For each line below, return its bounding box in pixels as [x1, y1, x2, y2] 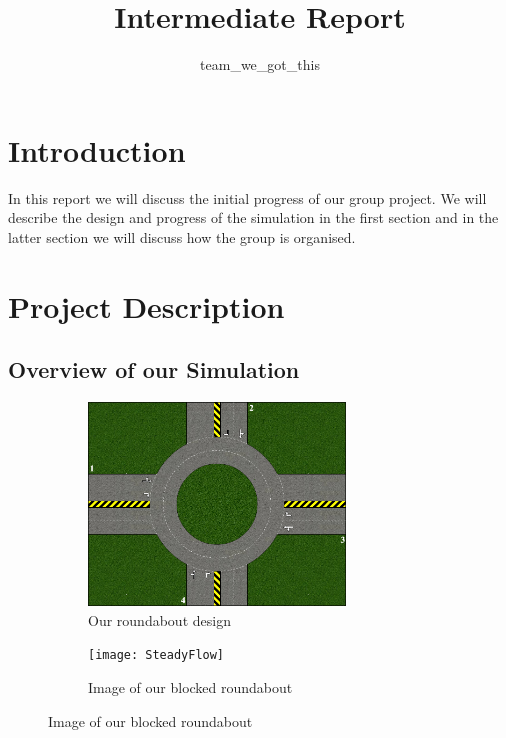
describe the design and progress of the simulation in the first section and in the [8, 207, 499, 228]
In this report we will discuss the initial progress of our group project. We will [8, 187, 487, 208]
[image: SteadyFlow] [88, 648, 225, 663]
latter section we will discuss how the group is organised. [8, 226, 356, 247]
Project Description [8, 285, 285, 326]
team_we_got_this [200, 54, 320, 75]
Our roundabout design [88, 609, 231, 630]
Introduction [8, 129, 186, 170]
